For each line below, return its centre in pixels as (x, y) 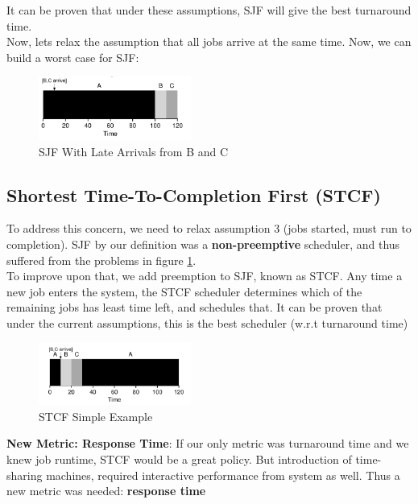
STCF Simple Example (96, 416)
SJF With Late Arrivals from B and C (134, 151)
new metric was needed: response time (106, 491)
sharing (25, 475)
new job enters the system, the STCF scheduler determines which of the (184, 291)
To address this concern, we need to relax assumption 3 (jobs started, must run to (209, 228)
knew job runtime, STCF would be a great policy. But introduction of (179, 459)
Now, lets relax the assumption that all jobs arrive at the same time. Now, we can (209, 41)
